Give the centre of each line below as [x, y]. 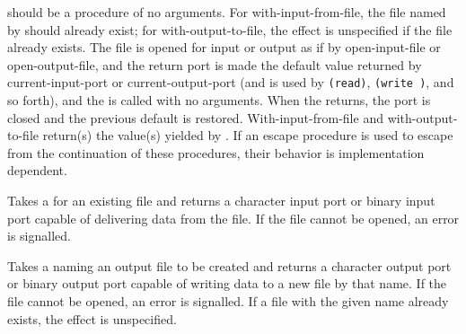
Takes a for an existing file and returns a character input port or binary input [221, 200]
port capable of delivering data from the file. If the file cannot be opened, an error [233, 218]
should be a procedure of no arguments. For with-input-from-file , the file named [227, 12]
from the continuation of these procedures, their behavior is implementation [216, 152]
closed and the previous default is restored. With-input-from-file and [195, 117]
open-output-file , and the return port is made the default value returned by [215, 64]
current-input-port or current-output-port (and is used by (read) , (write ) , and [231, 82]
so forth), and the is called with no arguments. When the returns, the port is [219, 100]
